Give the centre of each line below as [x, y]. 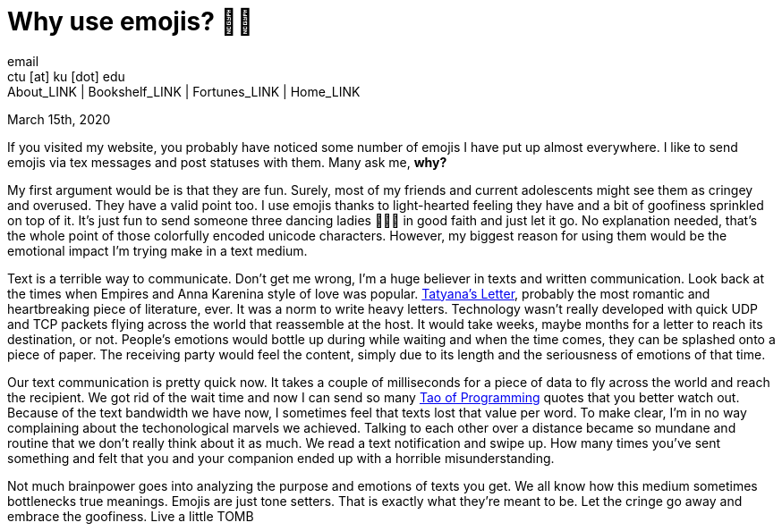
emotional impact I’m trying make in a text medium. [157, 250]
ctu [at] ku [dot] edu [66, 76]
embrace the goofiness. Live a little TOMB [131, 516]
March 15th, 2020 [59, 119]
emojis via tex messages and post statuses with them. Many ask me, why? [227, 162]
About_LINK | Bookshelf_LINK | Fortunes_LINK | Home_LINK [184, 91]
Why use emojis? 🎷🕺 [131, 21]
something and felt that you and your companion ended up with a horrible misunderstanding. [281, 458]
